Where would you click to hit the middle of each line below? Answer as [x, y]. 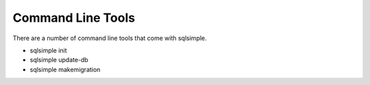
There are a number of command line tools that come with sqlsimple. [110, 38]
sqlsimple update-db [59, 60]
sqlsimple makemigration [65, 69]
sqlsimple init [49, 50]
